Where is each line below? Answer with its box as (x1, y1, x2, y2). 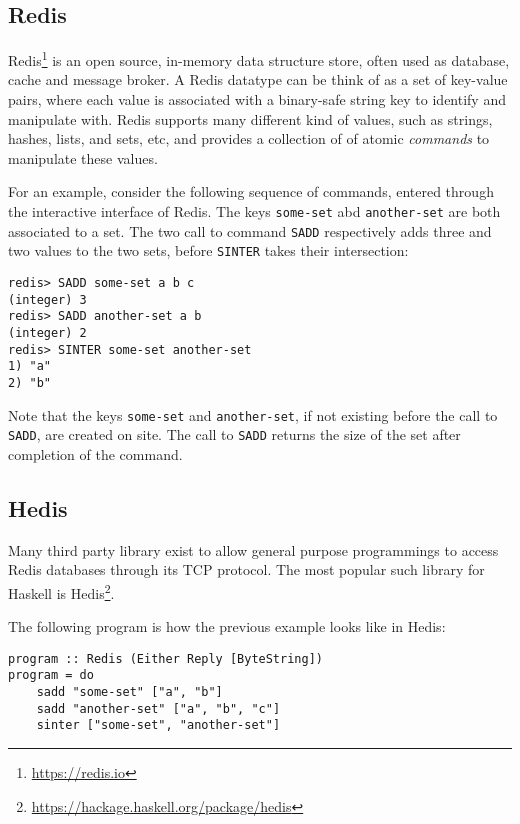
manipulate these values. (8, 147, 158, 168)
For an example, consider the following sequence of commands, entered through (8, 181, 494, 202)
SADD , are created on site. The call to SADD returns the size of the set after (8, 424, 461, 445)
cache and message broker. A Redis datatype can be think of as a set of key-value (8, 69, 508, 90)
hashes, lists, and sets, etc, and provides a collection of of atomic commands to (8, 128, 490, 149)
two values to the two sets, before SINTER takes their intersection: (8, 240, 409, 261)
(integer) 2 (8, 325, 87, 340)
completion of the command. (8, 443, 183, 464)
